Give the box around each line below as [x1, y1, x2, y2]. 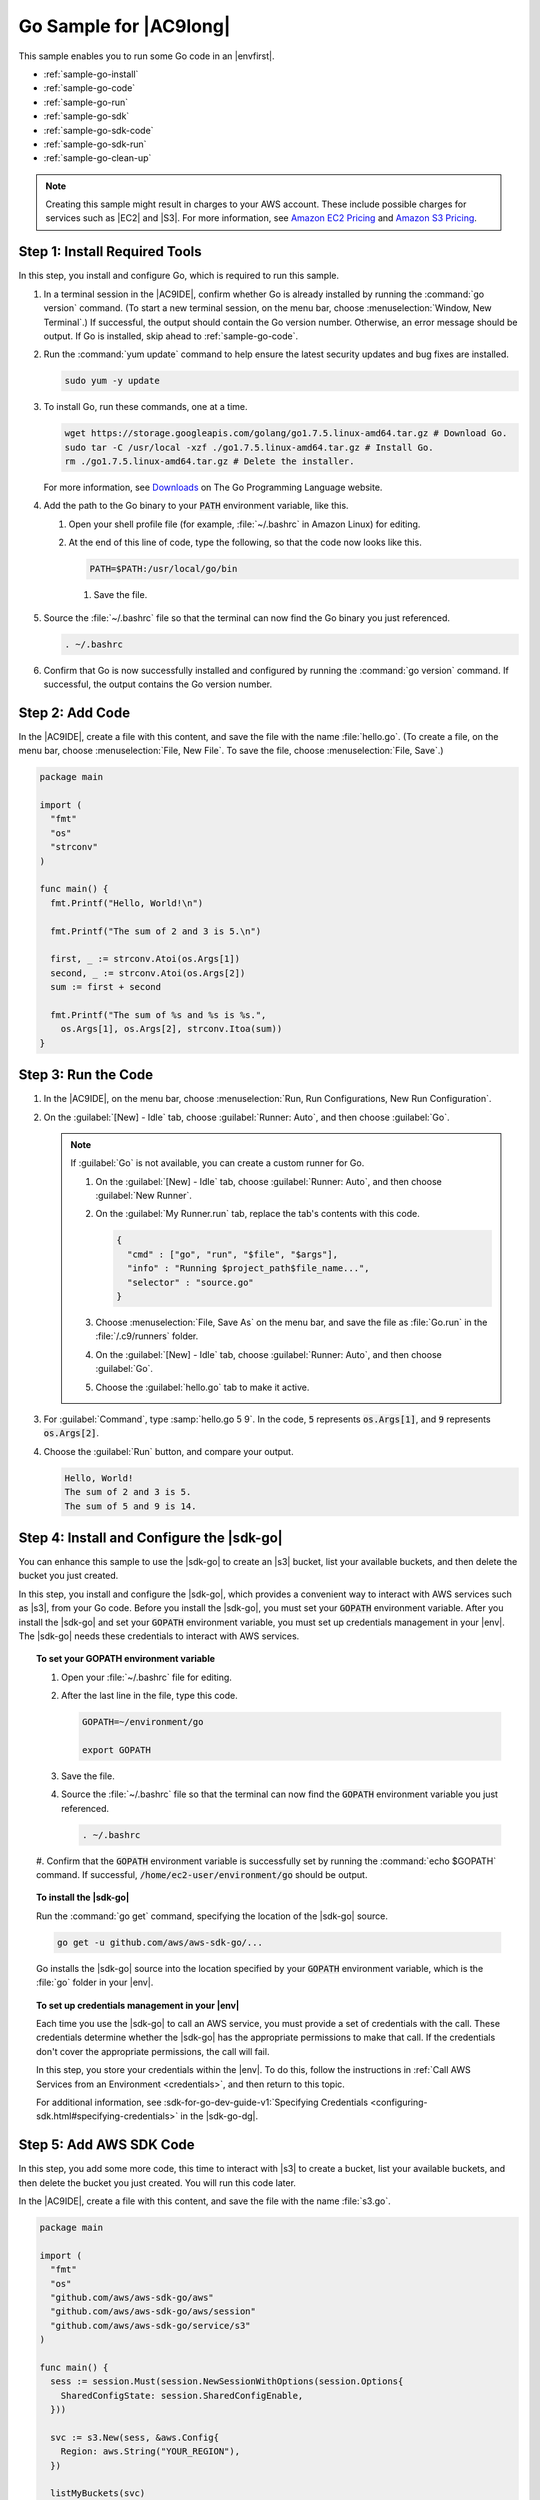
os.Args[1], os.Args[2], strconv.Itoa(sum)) [60, 1023, 283, 1035]
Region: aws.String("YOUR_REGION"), [60, 2446, 240, 2457]
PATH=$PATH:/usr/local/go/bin [89, 563, 238, 575]
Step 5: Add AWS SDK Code [18, 2136, 195, 2154]
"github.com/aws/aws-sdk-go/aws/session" [50, 2306, 257, 2317]
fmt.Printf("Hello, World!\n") [50, 897, 204, 909]
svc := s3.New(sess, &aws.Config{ [50, 2431, 220, 2443]
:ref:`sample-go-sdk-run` [43, 138, 147, 150]
